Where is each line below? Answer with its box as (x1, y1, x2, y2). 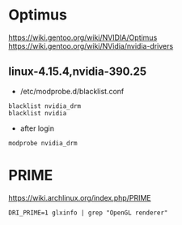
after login (19, 123, 55, 133)
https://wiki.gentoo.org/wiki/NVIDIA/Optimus (8, 32, 158, 42)
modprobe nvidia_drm (8, 139, 78, 147)
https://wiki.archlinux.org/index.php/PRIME (8, 193, 151, 202)
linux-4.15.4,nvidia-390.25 (8, 65, 147, 79)
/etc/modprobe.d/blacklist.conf (19, 86, 125, 96)
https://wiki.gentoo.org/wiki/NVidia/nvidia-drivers (8, 41, 174, 50)
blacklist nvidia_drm (8, 102, 82, 110)
